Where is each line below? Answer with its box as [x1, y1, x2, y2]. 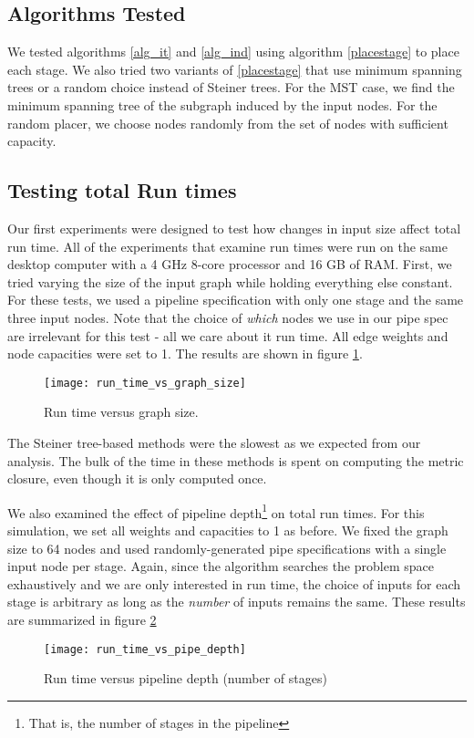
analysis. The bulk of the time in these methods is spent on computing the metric [7, 451, 464, 470]
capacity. [7, 131, 57, 151]
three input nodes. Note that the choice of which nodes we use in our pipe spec [7, 307, 448, 327]
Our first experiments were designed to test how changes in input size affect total [7, 218, 461, 237]
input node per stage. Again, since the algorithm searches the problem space [7, 556, 434, 576]
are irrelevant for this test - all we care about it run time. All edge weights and [7, 326, 448, 345]
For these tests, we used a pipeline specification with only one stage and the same [7, 290, 464, 309]
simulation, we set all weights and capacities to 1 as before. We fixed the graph [7, 521, 448, 539]
